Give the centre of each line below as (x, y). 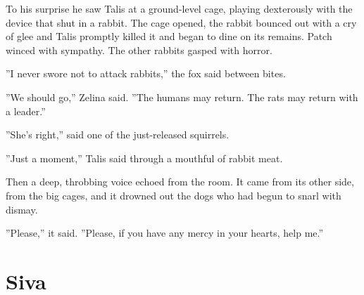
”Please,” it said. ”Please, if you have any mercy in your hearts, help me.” (165, 233)
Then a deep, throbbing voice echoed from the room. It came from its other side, (180, 182)
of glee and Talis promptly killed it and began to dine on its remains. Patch (169, 36)
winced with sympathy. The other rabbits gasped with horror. (139, 50)
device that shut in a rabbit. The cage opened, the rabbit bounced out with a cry (181, 22)
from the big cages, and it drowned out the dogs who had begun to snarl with (174, 195)
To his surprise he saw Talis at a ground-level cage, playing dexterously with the (179, 8)
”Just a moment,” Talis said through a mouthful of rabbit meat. (144, 158)
